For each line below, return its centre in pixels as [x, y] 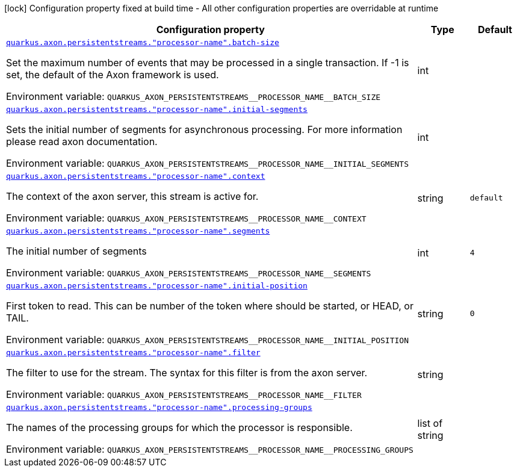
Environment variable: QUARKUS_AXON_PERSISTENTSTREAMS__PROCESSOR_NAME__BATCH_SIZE [193, 96]
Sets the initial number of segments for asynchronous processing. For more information [204, 129]
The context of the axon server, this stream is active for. [132, 196]
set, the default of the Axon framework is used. [113, 75]
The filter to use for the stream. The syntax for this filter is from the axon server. [187, 373]
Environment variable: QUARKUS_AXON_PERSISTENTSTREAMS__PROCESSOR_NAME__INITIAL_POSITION [207, 340]
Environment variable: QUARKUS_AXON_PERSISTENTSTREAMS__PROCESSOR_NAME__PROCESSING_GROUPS [210, 449]
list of [430, 423]
